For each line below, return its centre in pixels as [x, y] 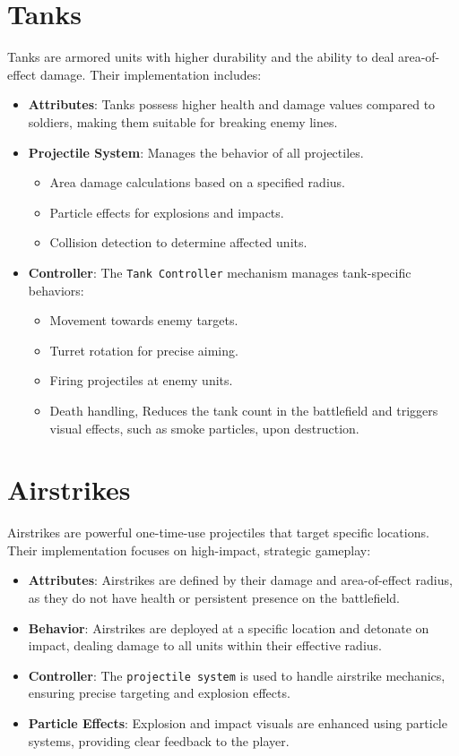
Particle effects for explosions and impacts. [167, 212]
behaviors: [56, 290]
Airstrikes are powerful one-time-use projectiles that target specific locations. [218, 533]
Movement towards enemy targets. [144, 320]
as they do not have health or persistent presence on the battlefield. [214, 597]
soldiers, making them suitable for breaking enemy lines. [183, 121]
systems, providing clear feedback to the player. [159, 740]
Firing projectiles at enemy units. [141, 380]
